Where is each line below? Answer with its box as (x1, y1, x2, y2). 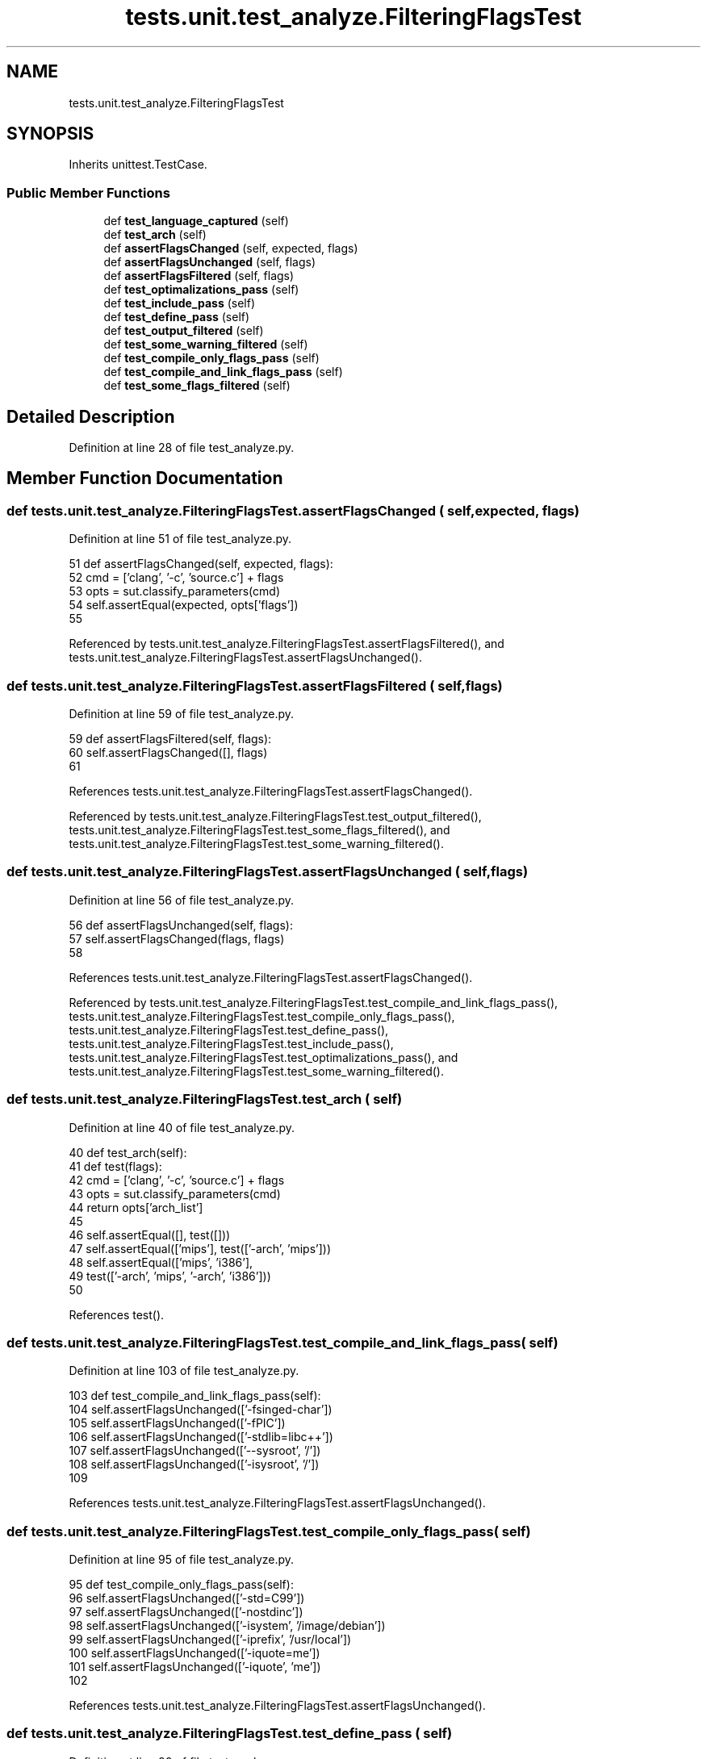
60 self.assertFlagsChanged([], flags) (69, 746, 268, 759)
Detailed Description (6, 406, 175, 427)
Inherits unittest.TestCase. (69, 157, 207, 172)
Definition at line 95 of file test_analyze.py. (69, 1552, 295, 1566)
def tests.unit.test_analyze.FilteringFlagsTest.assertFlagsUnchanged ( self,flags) (6, 863, 529, 880)
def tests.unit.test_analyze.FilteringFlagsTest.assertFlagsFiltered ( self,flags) (6, 677, 503, 694)
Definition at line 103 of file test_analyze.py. (69, 1364, 299, 1378)
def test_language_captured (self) (103, 214, 289, 228)
